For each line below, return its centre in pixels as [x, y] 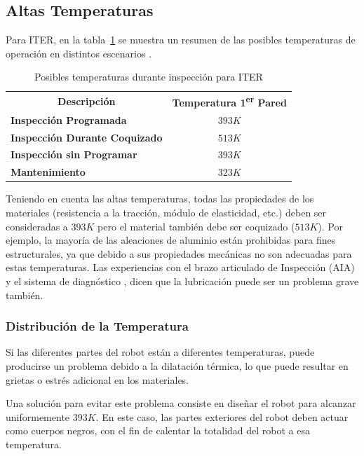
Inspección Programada [69, 119]
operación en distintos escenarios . [79, 53]
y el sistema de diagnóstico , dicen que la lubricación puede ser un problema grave [182, 281]
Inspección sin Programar [74, 154]
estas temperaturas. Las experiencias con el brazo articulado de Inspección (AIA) [180, 267]
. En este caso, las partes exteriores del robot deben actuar [222, 416]
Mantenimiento [48, 172]
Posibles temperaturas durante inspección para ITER [149, 77]
